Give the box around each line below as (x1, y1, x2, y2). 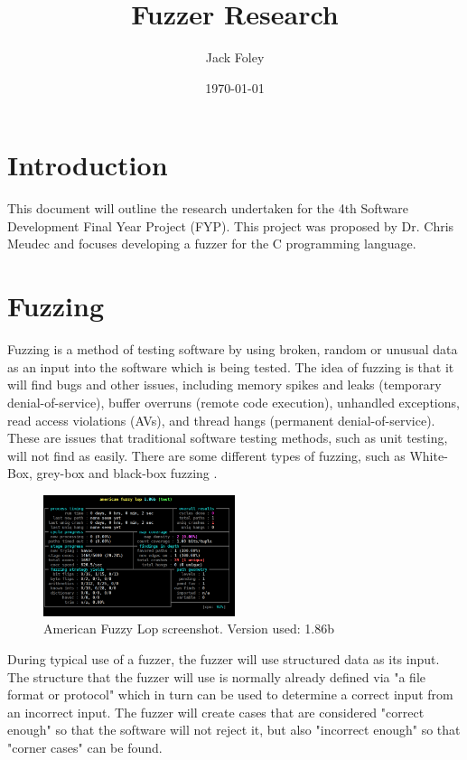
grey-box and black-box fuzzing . (36, 464, 218, 483)
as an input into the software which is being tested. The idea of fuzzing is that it (7, 357, 454, 376)
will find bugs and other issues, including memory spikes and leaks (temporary (7, 375, 442, 394)
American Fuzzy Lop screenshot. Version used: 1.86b (43, 619, 335, 638)
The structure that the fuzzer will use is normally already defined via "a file (7, 667, 425, 686)
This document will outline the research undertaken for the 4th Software (7, 199, 409, 218)
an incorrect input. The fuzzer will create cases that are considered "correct (7, 702, 425, 721)
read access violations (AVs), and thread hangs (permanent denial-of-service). (7, 410, 435, 429)
